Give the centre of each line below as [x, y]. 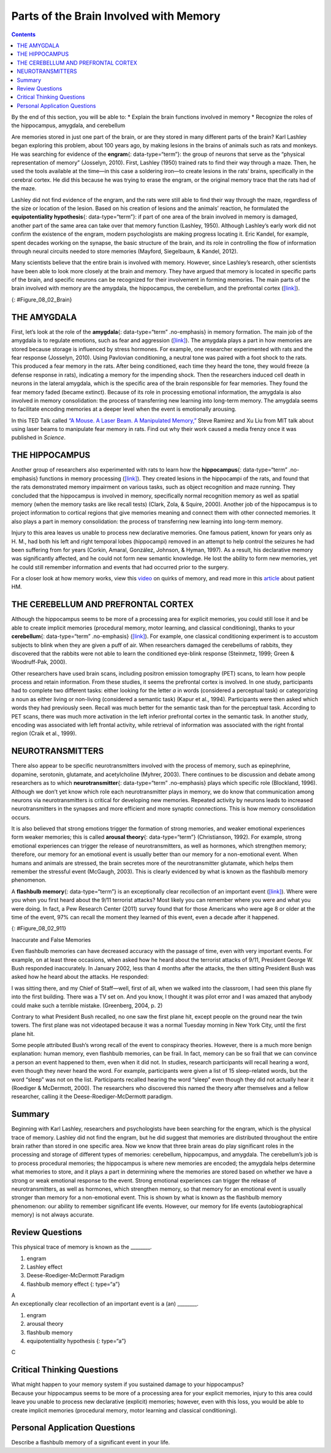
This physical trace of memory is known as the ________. [82, 1247]
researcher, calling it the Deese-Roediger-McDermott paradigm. [92, 1097]
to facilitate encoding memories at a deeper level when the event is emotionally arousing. [124, 409]
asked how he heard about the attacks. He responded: [80, 977]
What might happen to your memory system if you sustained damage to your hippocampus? [128, 1384]
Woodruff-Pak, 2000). [39, 662]
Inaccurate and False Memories [51, 940]
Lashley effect [44, 1267]
